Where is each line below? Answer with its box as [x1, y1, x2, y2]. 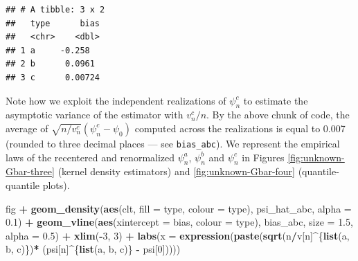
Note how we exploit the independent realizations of [6, 93, 226, 107]
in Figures [242, 150, 285, 164]
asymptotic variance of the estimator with [6, 107, 184, 122]
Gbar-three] [6, 164, 55, 179]
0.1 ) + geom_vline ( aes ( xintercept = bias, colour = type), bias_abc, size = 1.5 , [6, 215, 353, 229]
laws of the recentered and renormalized [6, 150, 175, 164]
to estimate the [243, 93, 308, 107]
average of [6, 120, 48, 135]
